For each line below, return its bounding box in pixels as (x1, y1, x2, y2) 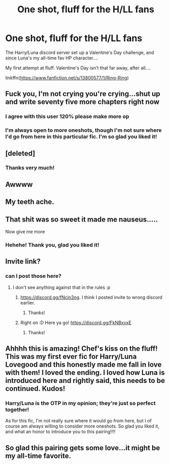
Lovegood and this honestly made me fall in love (5, 360, 162, 369)
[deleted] (5, 149, 36, 157)
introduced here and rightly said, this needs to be (5, 376, 165, 385)
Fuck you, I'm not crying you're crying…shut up (5, 90, 161, 98)
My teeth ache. (5, 197, 55, 206)
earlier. (20, 299, 35, 306)
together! (5, 406, 30, 413)
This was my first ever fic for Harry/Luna (5, 352, 137, 361)
